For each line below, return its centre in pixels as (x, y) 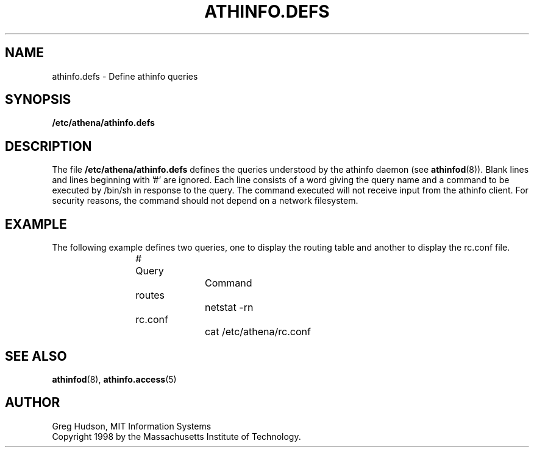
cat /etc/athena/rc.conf (258, 332)
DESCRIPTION (48, 146)
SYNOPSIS (38, 100)
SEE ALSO (36, 356)
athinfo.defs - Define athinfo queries (125, 76)
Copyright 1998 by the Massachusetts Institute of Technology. (176, 436)
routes (150, 295)
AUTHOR (33, 403)
